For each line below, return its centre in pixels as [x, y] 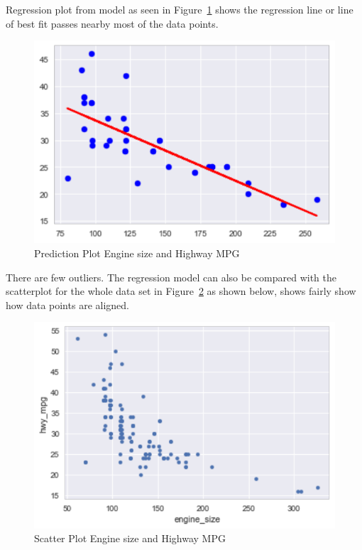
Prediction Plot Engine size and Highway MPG [137, 253]
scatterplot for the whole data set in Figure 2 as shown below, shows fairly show [181, 291]
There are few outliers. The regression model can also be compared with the [171, 277]
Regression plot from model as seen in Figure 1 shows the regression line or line [180, 9]
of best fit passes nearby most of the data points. [112, 23]
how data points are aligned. [67, 304]
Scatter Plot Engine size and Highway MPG [130, 538]
